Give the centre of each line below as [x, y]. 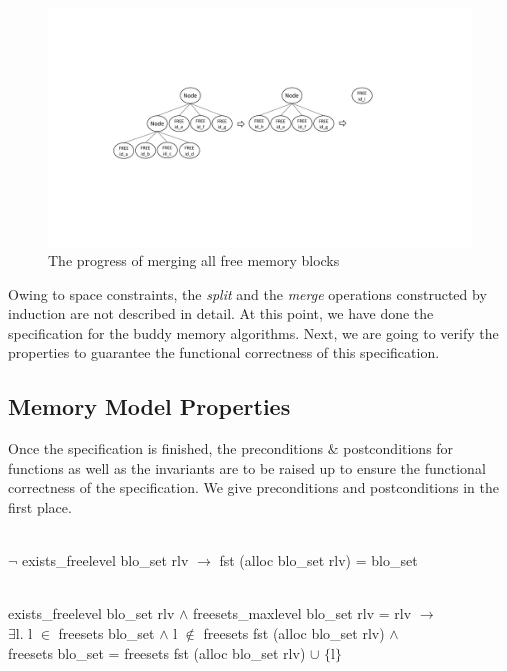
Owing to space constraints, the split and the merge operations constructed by [247, 293]
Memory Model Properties [149, 406]
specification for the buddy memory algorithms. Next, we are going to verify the [253, 332]
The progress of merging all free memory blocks [194, 260]
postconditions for [398, 448]
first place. [40, 507]
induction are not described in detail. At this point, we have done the [221, 313]
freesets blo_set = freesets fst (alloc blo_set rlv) [157, 652]
